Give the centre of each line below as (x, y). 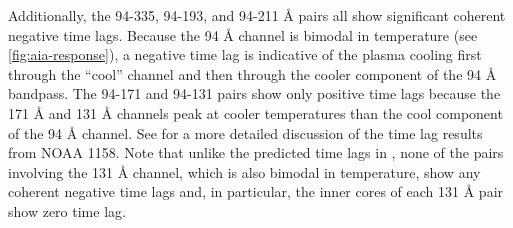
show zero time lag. (67, 210)
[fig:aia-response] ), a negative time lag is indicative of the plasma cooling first (245, 54)
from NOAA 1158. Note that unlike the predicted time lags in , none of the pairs (256, 152)
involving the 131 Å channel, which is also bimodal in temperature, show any (244, 171)
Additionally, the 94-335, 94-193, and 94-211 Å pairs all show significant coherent (257, 15)
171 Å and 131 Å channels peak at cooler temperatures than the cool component (255, 112)
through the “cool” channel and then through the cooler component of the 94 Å (252, 73)
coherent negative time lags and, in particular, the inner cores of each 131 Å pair (256, 191)
